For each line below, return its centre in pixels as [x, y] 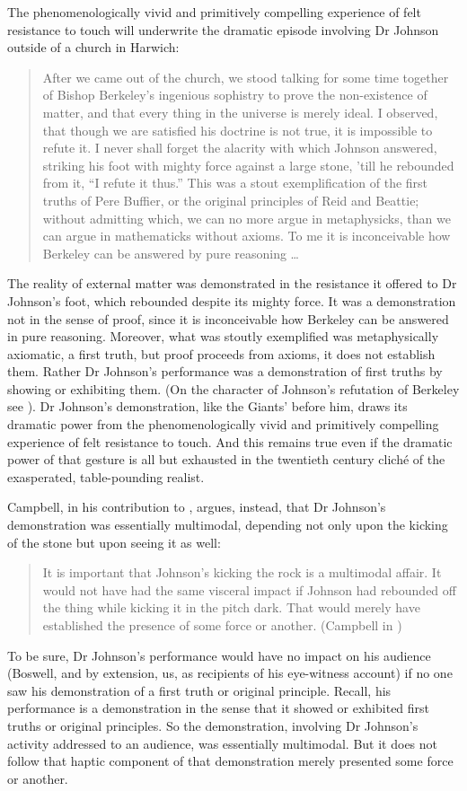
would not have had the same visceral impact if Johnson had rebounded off [249, 589]
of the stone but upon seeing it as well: [114, 542]
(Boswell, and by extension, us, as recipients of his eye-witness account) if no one [230, 673]
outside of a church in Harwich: [93, 47]
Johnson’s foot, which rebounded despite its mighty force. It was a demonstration [232, 300]
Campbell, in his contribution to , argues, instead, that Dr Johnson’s [197, 507]
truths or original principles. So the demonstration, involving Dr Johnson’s [213, 725]
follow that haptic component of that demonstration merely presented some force [230, 761]
